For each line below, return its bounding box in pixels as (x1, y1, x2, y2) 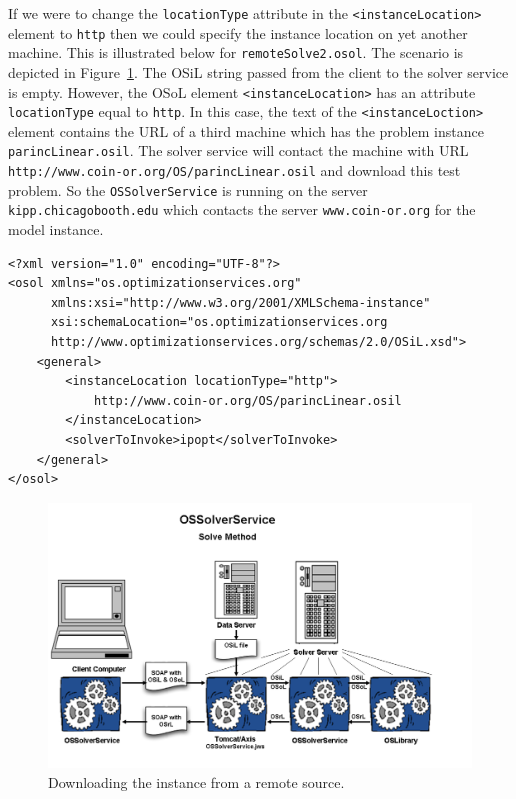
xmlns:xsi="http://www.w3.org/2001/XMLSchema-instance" (50, 295, 431, 310)
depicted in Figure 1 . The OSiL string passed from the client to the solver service (8, 61, 509, 82)
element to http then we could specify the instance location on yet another (8, 22, 468, 43)
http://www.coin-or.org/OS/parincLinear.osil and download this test (8, 160, 461, 181)
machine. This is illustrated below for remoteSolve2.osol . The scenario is (8, 42, 464, 63)
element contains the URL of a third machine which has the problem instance (8, 120, 484, 141)
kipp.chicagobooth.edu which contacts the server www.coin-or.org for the (8, 199, 476, 220)
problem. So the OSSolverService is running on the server (8, 179, 368, 200)
